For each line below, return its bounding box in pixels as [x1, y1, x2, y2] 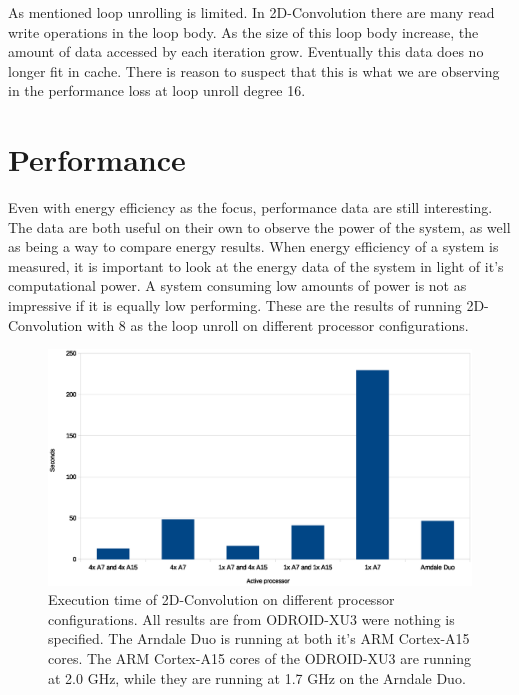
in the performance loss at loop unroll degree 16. [8, 80, 306, 101]
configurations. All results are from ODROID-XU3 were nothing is [48, 608, 455, 629]
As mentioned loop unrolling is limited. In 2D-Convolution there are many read [8, 2, 495, 22]
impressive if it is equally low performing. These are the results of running [8, 295, 462, 316]
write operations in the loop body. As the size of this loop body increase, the [8, 21, 479, 42]
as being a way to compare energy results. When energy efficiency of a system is [8, 236, 499, 257]
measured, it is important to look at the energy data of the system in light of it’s [8, 255, 504, 276]
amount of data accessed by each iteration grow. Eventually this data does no [8, 41, 484, 62]
